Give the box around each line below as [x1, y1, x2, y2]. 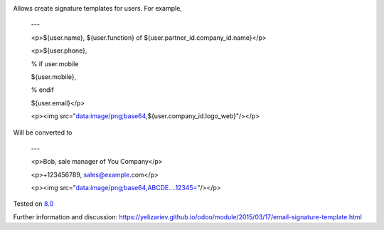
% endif [31, 85, 55, 94]
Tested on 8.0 [13, 199, 54, 208]
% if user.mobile [31, 59, 79, 68]
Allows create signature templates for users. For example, [13, 4, 183, 12]
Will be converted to [13, 128, 73, 137]
